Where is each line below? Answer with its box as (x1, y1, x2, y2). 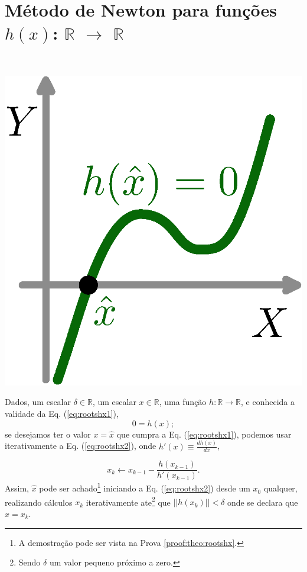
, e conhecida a (241, 396, 295, 408)
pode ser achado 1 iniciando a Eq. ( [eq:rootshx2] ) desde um (39, 480, 250, 494)
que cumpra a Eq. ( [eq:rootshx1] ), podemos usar (116, 428, 292, 440)
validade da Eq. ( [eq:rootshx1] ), (5, 407, 119, 420)
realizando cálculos (5, 496, 73, 508)
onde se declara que (227, 496, 298, 508)
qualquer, (263, 482, 298, 494)
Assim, (5, 482, 29, 494)
